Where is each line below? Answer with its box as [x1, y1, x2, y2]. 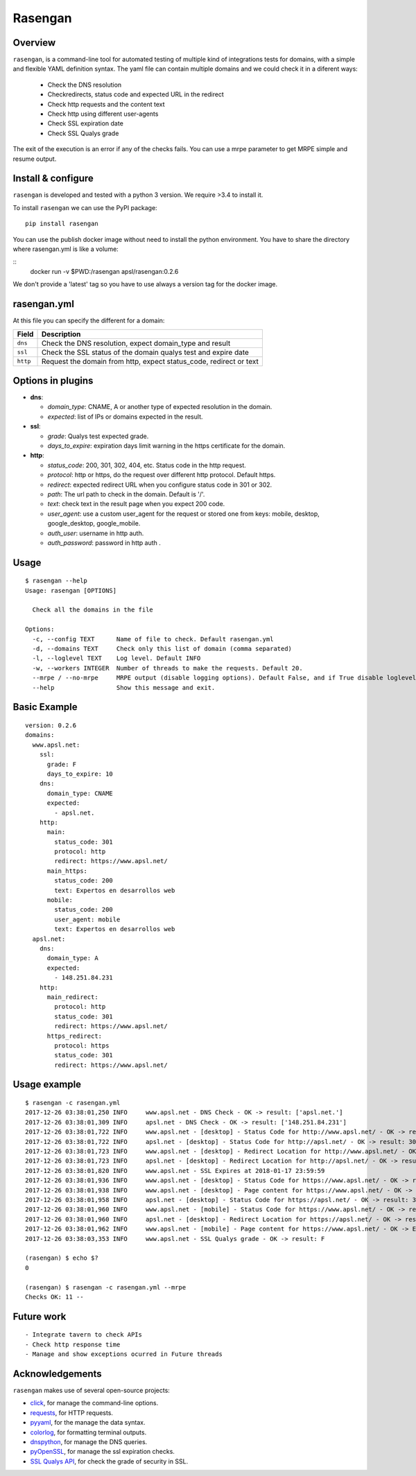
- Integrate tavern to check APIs [25, 1331, 142, 1339]
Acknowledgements [12, 1368, 102, 1380]
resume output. [12, 155, 57, 163]
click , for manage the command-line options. [30, 1399, 159, 1407]
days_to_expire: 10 [46, 770, 114, 778]
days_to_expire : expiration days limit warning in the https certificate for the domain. [47, 441, 286, 450]
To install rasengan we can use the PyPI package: [12, 203, 157, 211]
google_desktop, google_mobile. [47, 519, 141, 528]
